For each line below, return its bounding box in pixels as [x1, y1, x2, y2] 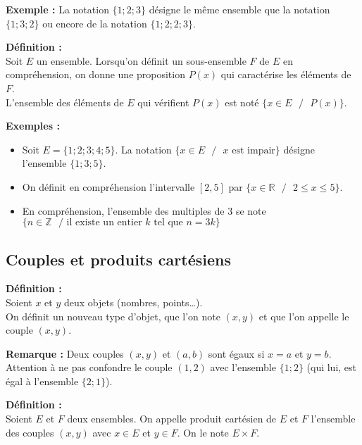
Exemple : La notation [6, 2, 109, 16]
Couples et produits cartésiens [6, 248, 231, 270]
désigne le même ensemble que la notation [149, 2, 330, 16]
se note [235, 203, 266, 218]
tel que [154, 218, 183, 228]
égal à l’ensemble [6, 373, 79, 388]
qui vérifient [137, 94, 189, 109]
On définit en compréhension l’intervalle [22, 179, 195, 194]
